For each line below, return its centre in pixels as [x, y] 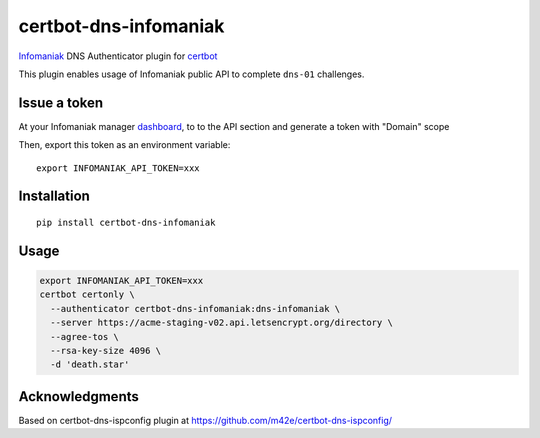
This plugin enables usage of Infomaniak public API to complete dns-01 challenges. [191, 74]
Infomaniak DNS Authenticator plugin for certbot [118, 56]
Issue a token [61, 102]
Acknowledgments [79, 396]
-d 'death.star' [90, 364]
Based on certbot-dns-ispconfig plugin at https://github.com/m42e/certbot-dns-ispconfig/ [205, 420]
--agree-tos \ [85, 336]
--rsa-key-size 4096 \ [106, 350]
